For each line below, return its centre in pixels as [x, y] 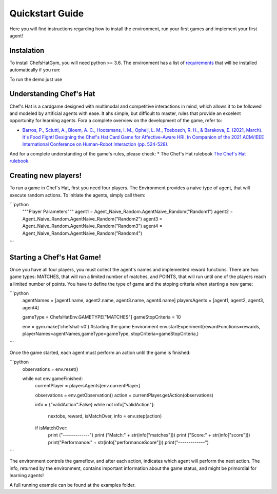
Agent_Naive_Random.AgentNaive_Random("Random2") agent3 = [92, 219]
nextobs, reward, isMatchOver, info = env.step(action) [105, 416]
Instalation [27, 51]
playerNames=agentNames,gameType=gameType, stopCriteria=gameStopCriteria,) [111, 333]
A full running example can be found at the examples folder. [73, 485]
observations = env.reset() [50, 369]
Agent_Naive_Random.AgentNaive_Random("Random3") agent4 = [92, 226]
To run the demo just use [36, 79]
